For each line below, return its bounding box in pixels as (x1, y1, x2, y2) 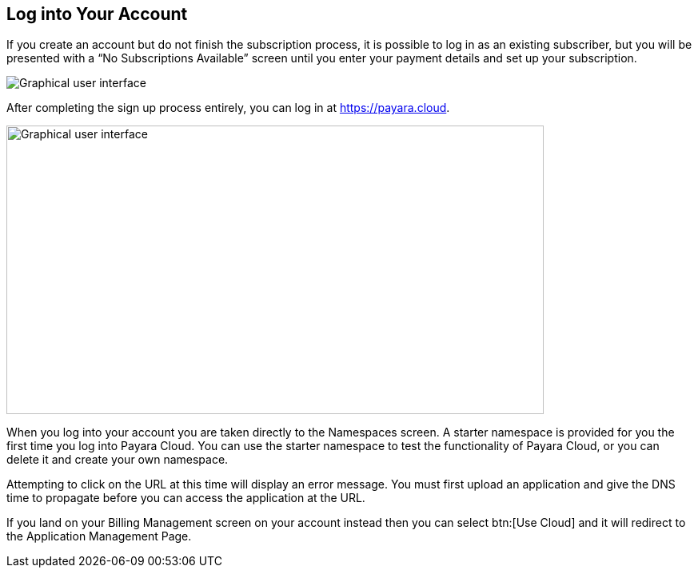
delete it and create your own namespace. (6, 452, 229, 467)
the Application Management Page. (6, 529, 192, 544)
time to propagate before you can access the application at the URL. (6, 491, 365, 505)
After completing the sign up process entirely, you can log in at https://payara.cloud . (6, 101, 450, 115)
